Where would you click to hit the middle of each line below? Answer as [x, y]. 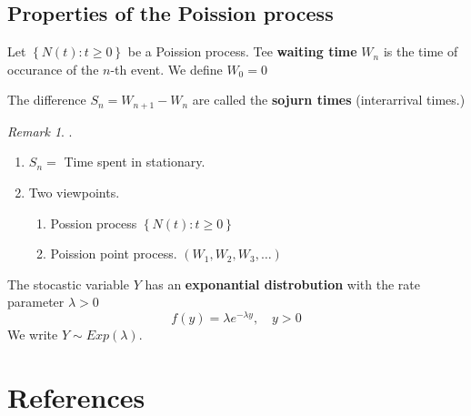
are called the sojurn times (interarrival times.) [329, 100]
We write [33, 335]
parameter [36, 302]
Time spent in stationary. [135, 162]
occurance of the [53, 69]
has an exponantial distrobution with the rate [282, 284]
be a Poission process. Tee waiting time [242, 51]
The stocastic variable [68, 284]
